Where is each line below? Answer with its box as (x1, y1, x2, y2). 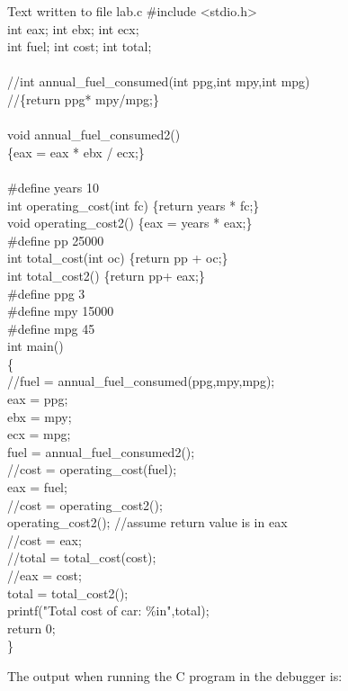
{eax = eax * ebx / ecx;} (7, 142, 145, 161)
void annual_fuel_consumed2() (7, 125, 181, 144)
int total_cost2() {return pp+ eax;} (7, 265, 205, 284)
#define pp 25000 (7, 230, 104, 249)
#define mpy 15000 (7, 301, 114, 320)
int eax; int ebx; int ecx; (7, 19, 139, 38)
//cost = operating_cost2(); (7, 495, 163, 514)
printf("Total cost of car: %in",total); (7, 601, 210, 620)
